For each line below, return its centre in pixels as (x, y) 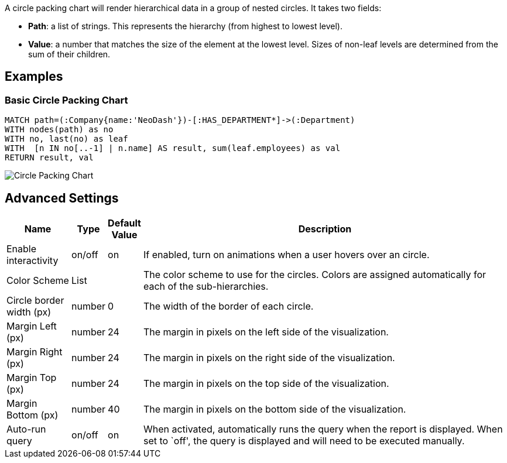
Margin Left (32, 326)
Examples (34, 77)
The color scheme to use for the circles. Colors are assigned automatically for (314, 275)
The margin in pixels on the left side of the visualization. (266, 332)
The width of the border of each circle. (228, 306)
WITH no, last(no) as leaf (66, 139)
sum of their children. (69, 54)
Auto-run (26, 429)
